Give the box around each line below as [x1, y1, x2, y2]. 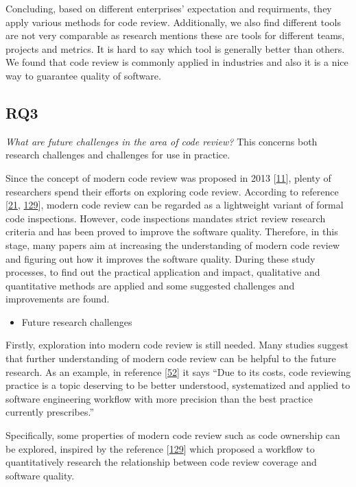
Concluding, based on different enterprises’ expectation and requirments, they [5, 1, 332, 15]
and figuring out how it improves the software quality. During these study [5, 251, 316, 265]
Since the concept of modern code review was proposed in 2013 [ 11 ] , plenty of [5, 170, 331, 185]
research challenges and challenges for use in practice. [5, 147, 230, 162]
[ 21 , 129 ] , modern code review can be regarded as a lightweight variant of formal [5, 198, 344, 212]
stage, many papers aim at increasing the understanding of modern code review [5, 237, 340, 252]
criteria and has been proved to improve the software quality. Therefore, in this [5, 224, 338, 239]
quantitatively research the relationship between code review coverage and [5, 455, 317, 469]
